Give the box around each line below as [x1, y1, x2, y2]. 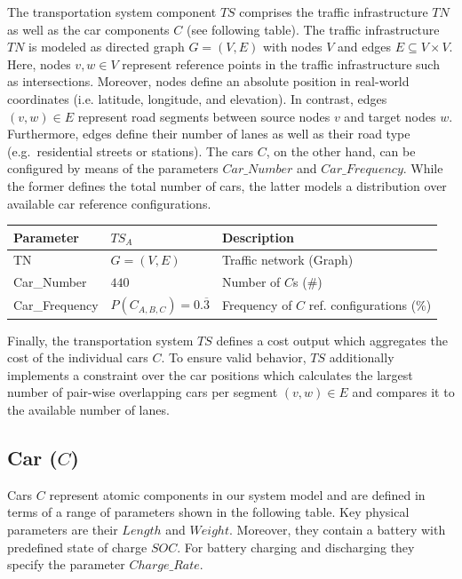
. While [402, 159, 443, 178]
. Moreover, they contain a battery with [228, 520, 446, 539]
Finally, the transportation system [7, 330, 194, 349]
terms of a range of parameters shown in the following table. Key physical [7, 503, 410, 521]
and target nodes [344, 107, 436, 125]
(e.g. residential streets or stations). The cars [7, 141, 254, 160]
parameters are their [7, 520, 118, 539]
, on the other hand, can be [266, 141, 416, 160]
